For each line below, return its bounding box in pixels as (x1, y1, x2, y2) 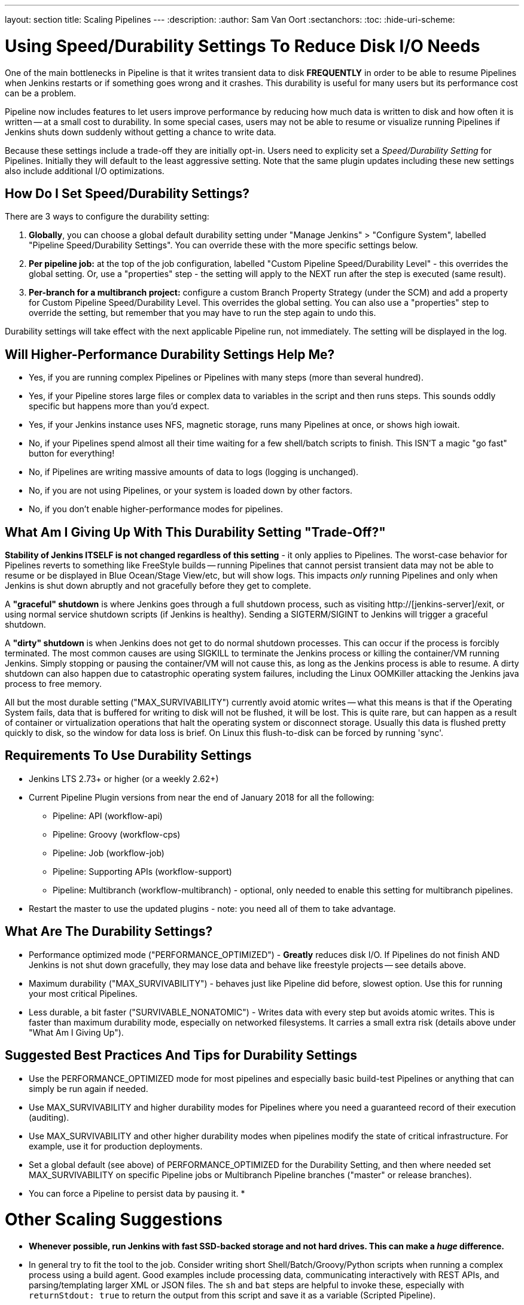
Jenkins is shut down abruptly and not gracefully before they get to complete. (5, 580, 311, 591)
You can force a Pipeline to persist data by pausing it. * (29, 1188, 245, 1198)
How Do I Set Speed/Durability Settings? (5, 185, 250, 201)
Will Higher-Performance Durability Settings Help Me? (5, 346, 335, 362)
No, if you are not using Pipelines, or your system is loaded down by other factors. (29, 485, 353, 496)
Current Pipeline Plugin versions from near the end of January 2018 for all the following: (29, 792, 374, 802)
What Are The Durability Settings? (5, 924, 213, 939)
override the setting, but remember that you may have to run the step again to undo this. (29, 308, 376, 318)
